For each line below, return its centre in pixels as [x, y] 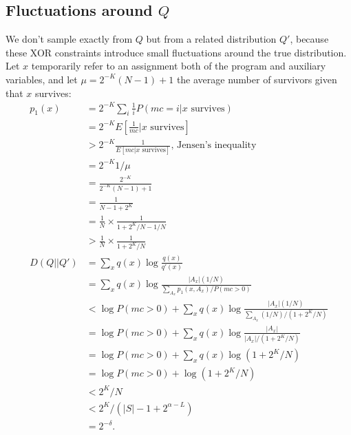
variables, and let [42, 79]
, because [309, 39]
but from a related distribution [211, 39]
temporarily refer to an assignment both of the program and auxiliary [179, 66]
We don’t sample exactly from [69, 39]
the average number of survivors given [257, 79]
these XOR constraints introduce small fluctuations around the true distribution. [176, 52]
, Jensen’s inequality [214, 146]
